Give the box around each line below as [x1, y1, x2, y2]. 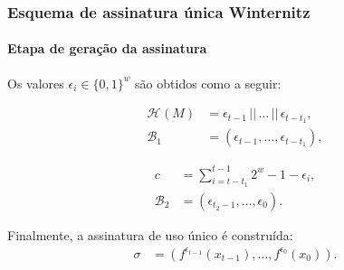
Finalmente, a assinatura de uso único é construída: [7, 225, 293, 244]
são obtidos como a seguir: [135, 73, 282, 92]
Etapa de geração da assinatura [7, 39, 207, 58]
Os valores [7, 73, 64, 92]
